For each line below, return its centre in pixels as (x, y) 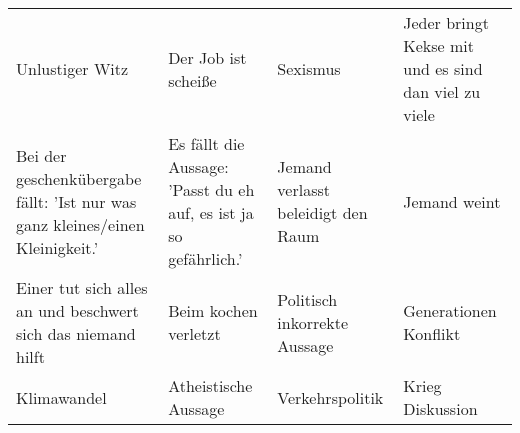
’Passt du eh (211, 189)
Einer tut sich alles (82, 287)
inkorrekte (313, 322)
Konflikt (432, 333)
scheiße (192, 80)
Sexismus (309, 68)
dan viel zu (442, 91)
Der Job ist (207, 57)
